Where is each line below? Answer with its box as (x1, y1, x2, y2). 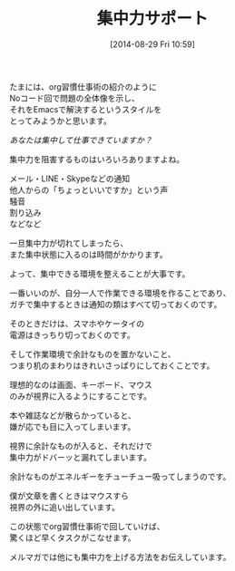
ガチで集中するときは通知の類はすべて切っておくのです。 (9, 298, 222, 309)
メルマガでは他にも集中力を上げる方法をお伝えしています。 (9, 551, 231, 562)
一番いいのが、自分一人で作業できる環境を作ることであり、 (9, 287, 231, 298)
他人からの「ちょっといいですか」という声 (9, 184, 169, 195)
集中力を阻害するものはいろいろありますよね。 (9, 153, 184, 164)
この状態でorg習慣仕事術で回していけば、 (9, 520, 165, 531)
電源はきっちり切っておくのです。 (9, 329, 135, 340)
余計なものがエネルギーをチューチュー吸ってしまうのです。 (9, 470, 231, 481)
